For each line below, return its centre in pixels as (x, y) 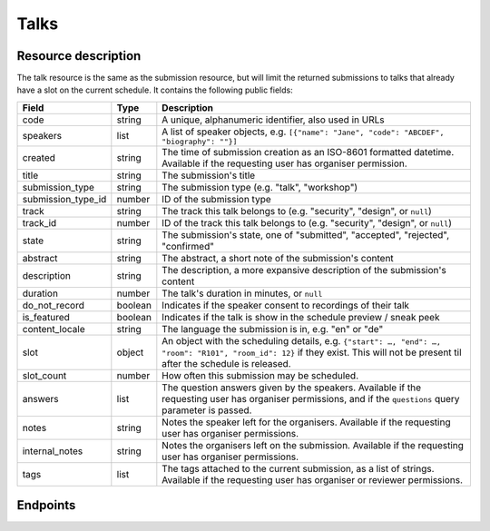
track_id (39, 222)
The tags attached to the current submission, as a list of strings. (298, 468)
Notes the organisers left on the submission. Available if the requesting (313, 445)
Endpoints (46, 505)
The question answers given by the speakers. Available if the (292, 388)
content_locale (54, 329)
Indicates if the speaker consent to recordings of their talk (286, 305)
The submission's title (209, 175)
